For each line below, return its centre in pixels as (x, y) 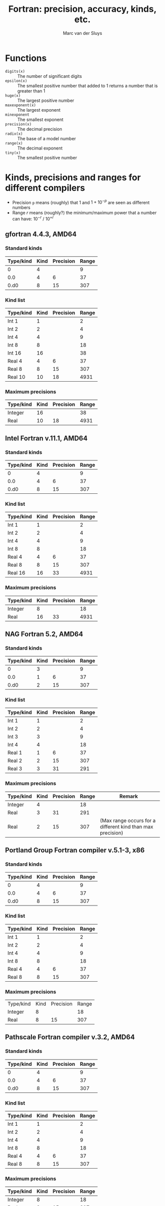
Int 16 (14, 353)
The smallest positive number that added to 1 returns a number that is (88, 86)
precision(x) (18, 124)
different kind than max (127, 826)
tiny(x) (13, 153)
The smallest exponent (41, 120)
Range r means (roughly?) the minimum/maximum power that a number (84, 213)
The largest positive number (46, 100)
